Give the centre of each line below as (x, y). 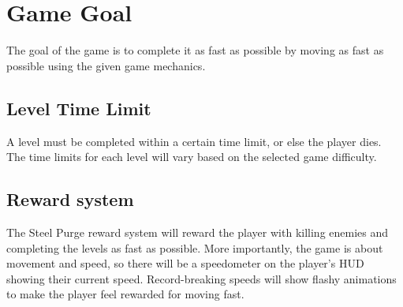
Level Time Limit (79, 108)
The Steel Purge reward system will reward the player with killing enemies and (198, 232)
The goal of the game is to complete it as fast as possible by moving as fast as (195, 50)
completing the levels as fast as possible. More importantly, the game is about (195, 247)
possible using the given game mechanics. (106, 65)
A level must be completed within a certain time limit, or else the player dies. (194, 141)
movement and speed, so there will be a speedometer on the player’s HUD (185, 263)
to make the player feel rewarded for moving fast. (125, 294)
